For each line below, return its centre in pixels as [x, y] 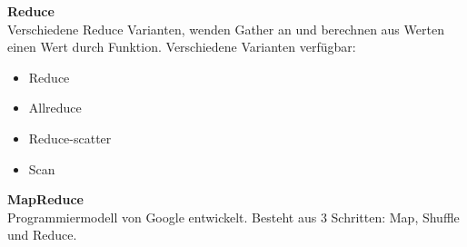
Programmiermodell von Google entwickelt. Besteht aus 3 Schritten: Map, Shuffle [233, 217]
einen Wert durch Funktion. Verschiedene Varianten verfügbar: [182, 47]
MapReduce [45, 199]
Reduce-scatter [70, 138]
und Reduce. [42, 235]
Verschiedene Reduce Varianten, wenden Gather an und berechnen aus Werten [226, 29]
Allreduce [55, 108]
